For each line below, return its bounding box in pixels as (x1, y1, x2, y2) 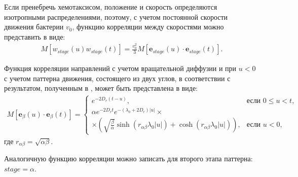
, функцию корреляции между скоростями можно (72, 21, 224, 32)
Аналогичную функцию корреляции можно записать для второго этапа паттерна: (4, 153, 253, 164)
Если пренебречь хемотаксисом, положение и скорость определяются (4, 2, 217, 12)
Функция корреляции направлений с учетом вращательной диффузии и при (4, 63, 237, 74)
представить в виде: (4, 31, 65, 42)
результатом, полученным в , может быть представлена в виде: (4, 83, 198, 93)
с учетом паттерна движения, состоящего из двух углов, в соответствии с (4, 73, 231, 83)
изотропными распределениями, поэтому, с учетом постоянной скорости (4, 11, 228, 22)
